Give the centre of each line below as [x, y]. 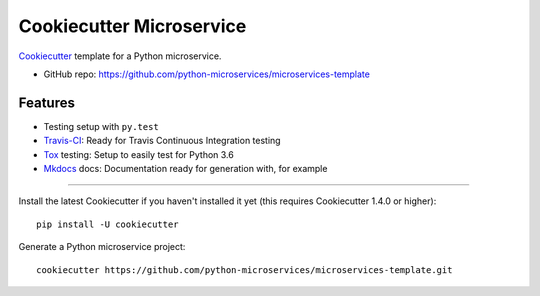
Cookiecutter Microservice [132, 26]
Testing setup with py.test [101, 126]
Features [46, 102]
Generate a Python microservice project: [102, 247]
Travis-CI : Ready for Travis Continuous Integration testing [162, 141]
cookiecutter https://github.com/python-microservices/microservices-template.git [244, 269]
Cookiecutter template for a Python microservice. [120, 56]
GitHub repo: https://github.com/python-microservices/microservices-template [206, 74]
